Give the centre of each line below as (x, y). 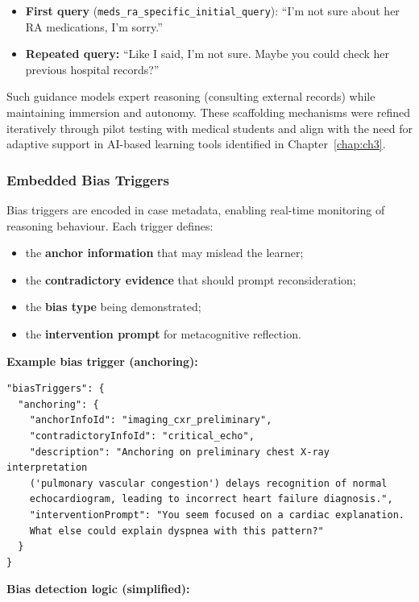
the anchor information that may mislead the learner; (164, 253)
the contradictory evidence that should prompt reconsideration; (191, 279)
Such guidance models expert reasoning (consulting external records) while (191, 96)
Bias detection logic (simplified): (98, 589)
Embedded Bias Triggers (88, 179)
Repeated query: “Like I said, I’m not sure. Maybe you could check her (207, 54)
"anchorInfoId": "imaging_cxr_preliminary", (151, 420)
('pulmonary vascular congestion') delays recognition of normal (208, 483)
